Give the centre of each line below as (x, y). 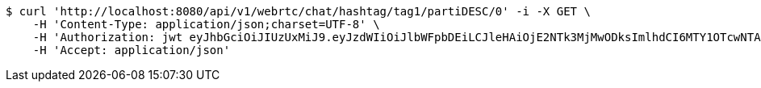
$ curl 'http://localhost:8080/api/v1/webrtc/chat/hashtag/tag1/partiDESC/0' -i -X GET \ (298, 11)
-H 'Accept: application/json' (132, 50)
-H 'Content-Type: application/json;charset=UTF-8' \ (206, 24)
